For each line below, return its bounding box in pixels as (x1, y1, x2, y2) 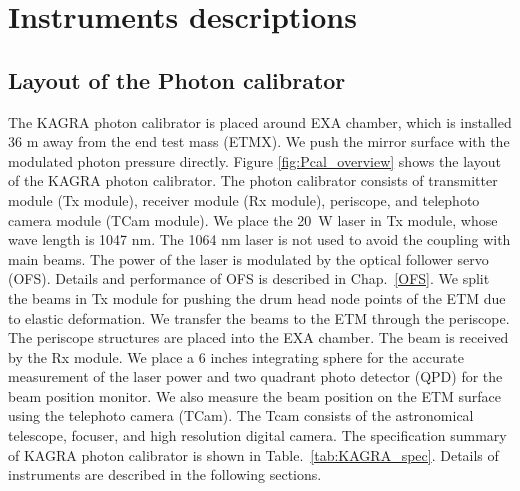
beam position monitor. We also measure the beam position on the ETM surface (8, 385, 502, 406)
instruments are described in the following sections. (8, 464, 322, 485)
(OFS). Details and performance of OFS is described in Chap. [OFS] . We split (8, 268, 490, 289)
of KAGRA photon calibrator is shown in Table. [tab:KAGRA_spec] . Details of (8, 444, 499, 465)
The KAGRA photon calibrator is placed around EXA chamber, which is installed (8, 111, 512, 132)
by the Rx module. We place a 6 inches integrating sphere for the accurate (8, 346, 464, 367)
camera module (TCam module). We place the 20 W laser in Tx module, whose (8, 209, 498, 230)
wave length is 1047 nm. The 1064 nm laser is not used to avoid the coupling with (8, 229, 511, 250)
